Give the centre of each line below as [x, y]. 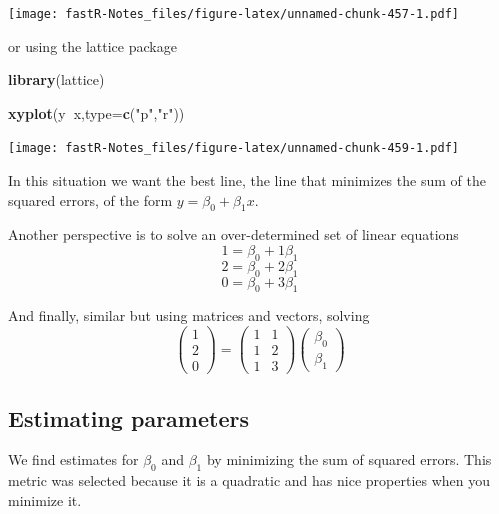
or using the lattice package [92, 45]
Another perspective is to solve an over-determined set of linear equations [233, 234]
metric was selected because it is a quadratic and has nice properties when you [249, 480]
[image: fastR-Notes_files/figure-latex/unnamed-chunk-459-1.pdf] [234, 148]
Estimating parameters [128, 417]
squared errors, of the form [90, 199]
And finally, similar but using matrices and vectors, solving [189, 315]
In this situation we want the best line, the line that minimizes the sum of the [247, 180]
